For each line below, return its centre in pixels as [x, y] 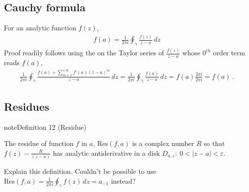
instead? [123, 180]
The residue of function [39, 143]
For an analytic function [40, 28]
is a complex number [163, 143]
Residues [27, 106]
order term [229, 53]
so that [214, 143]
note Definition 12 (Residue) [45, 127]
